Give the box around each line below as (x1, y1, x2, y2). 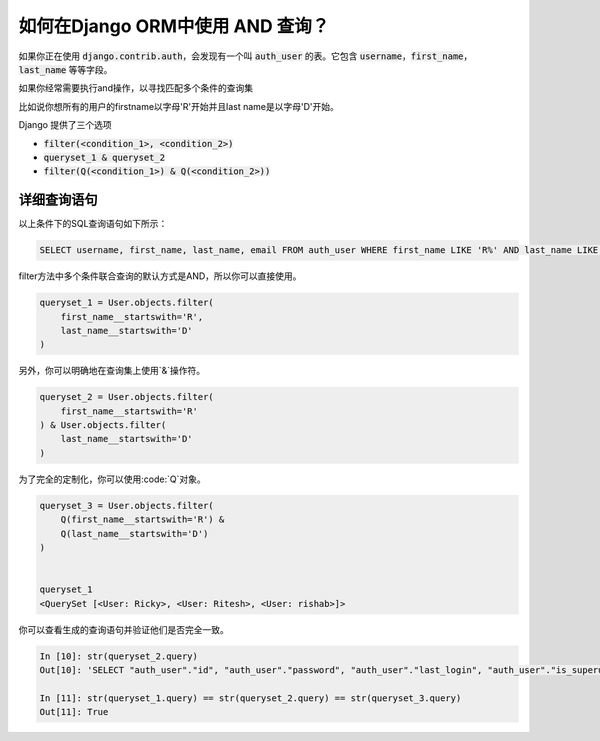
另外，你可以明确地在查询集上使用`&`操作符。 (18, 365, 206, 377)
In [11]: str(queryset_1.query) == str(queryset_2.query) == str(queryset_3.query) (39, 692, 462, 704)
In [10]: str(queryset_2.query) (39, 650, 199, 662)
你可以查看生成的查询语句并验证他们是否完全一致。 (18, 623, 229, 635)
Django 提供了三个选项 (18, 119, 112, 131)
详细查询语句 (18, 191, 98, 209)
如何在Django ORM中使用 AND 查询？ (18, 15, 330, 37)
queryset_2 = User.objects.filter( (39, 391, 214, 403)
